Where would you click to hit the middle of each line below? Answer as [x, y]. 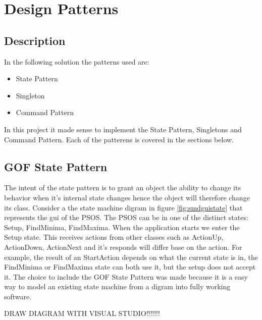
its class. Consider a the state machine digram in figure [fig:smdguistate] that [123, 207]
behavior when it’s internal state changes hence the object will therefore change [127, 197]
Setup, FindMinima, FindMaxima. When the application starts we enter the [122, 227]
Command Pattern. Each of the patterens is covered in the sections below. [119, 139]
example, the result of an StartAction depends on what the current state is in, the [131, 257]
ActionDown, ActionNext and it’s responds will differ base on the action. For [123, 247]
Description [35, 40]
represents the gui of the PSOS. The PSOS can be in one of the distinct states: [126, 217]
